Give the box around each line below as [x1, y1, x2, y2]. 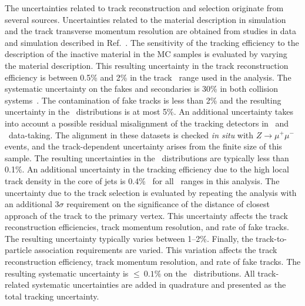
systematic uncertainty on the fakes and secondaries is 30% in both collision [5, 82, 278, 95]
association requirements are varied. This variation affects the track [34, 244, 277, 256]
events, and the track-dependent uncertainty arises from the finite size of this [5, 140, 282, 152]
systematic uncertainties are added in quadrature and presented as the [32, 278, 286, 291]
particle [5, 244, 32, 256]
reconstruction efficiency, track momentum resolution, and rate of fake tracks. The [5, 255, 301, 268]
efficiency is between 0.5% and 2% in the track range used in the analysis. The [5, 71, 291, 83]
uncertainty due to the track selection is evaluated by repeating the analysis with [5, 186, 297, 198]
